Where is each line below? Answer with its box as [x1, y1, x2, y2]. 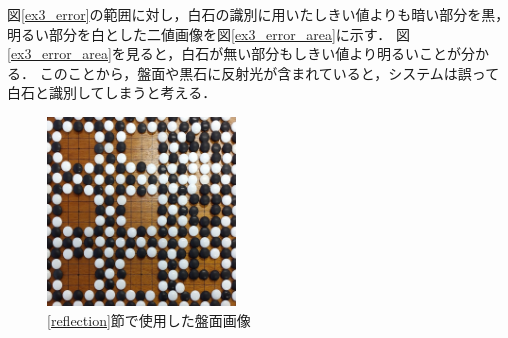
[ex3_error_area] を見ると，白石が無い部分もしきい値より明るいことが [7, 43, 461, 64]
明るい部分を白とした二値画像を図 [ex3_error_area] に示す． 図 [7, 23, 410, 44]
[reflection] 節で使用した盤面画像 [47, 309, 251, 330]
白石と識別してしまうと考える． [7, 82, 217, 103]
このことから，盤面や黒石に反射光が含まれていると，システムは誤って [39, 62, 500, 83]
